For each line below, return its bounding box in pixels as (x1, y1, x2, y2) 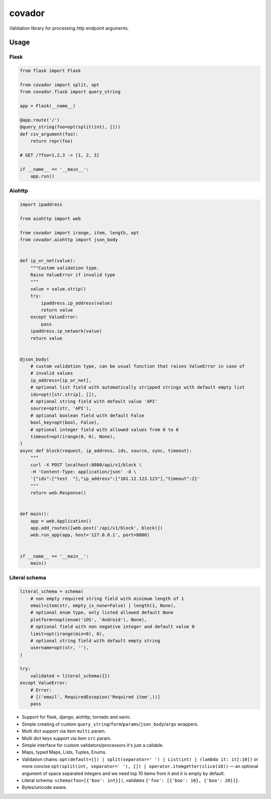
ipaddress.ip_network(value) (30, 328, 102, 334)
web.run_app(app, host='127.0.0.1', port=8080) (30, 532, 150, 538)
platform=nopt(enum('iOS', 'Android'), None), (30, 617, 148, 623)
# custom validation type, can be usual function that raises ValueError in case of (30, 363, 245, 369)
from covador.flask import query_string (20, 89, 120, 95)
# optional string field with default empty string (30, 638, 161, 643)
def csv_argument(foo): (20, 131, 79, 137)
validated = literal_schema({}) (30, 673, 110, 678)
